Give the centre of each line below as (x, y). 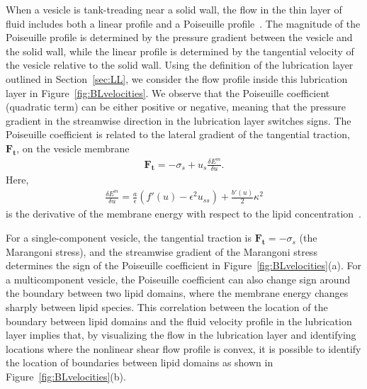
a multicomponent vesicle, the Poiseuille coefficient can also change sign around (178, 279)
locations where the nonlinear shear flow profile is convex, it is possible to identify (183, 348)
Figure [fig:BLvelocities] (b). (66, 376)
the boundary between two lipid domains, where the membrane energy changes (177, 293)
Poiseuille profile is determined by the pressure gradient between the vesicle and (179, 37)
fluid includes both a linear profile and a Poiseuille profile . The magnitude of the (183, 23)
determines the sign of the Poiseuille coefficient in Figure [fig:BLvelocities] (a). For (183, 265)
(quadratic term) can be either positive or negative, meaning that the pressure (176, 107)
